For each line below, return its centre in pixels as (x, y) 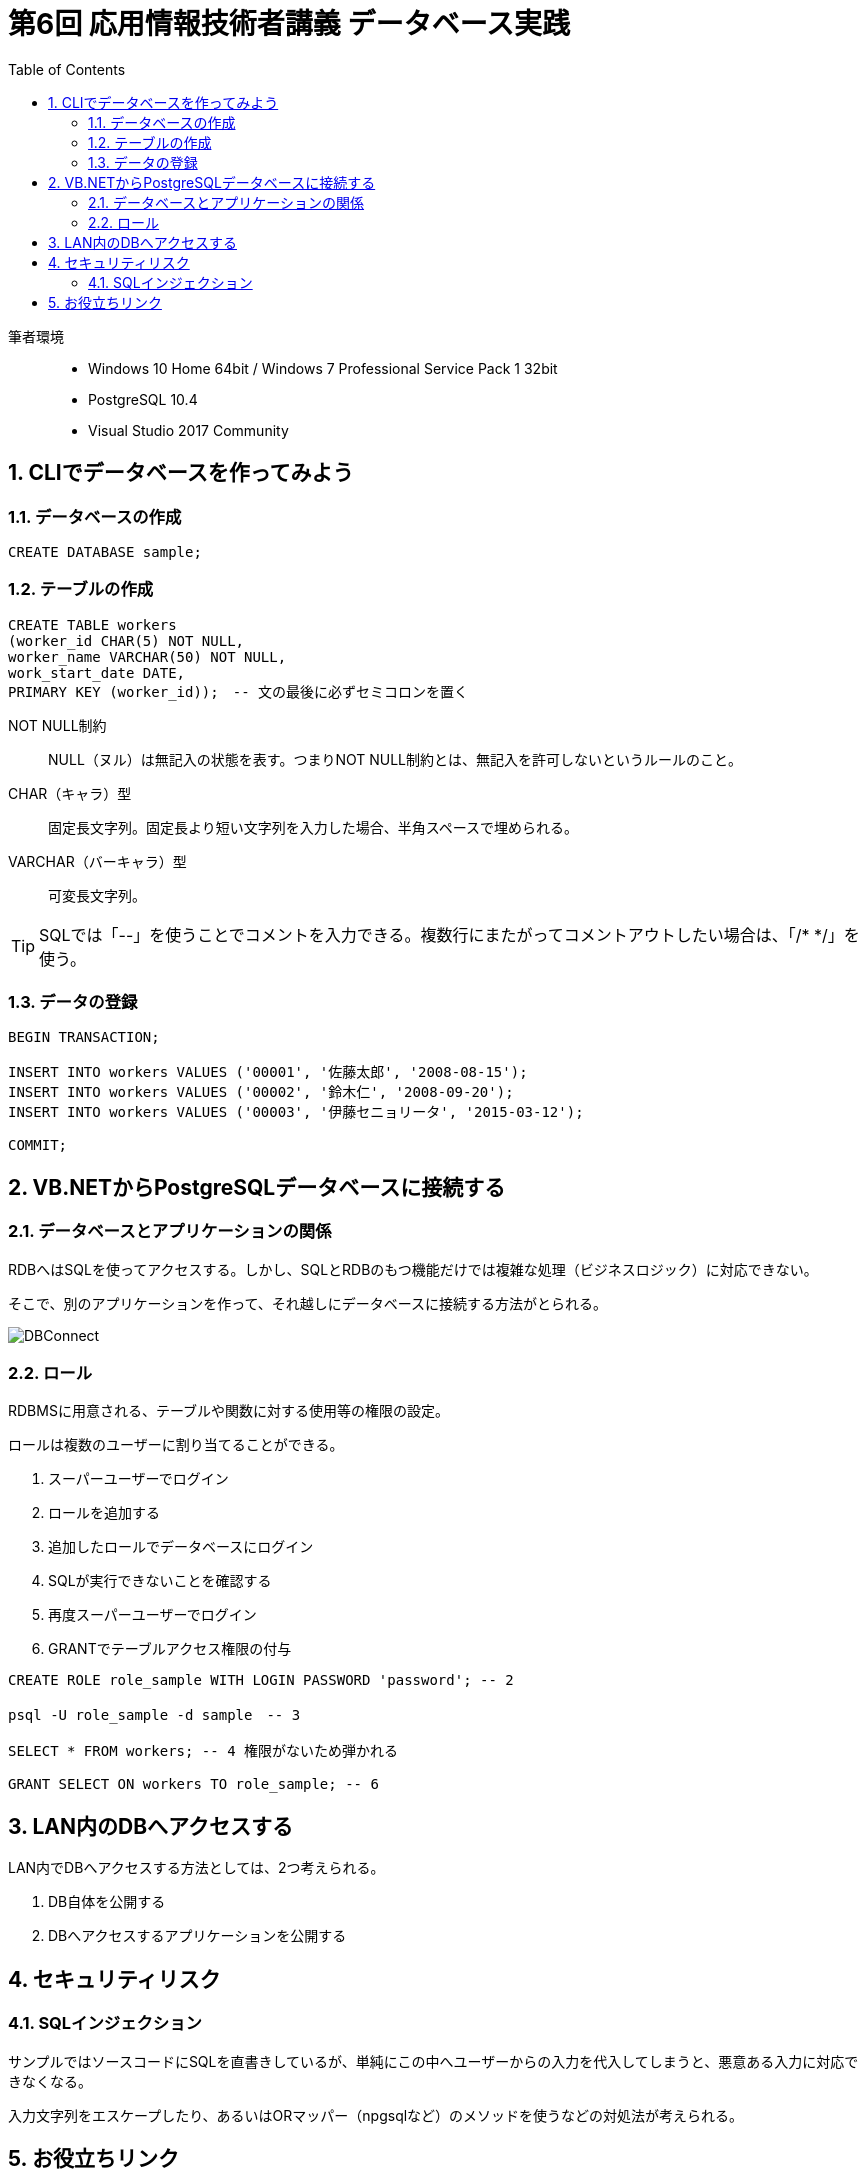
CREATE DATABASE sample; (105, 551)
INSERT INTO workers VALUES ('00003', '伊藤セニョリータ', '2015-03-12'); (296, 1112)
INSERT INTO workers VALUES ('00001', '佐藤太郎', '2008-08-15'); (268, 1072)
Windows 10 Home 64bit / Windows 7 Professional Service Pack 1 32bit (323, 368)
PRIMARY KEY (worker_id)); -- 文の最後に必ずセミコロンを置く (238, 691)
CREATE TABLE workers (92, 624)
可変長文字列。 (97, 895)
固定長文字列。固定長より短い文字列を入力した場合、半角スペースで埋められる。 (313, 827)
